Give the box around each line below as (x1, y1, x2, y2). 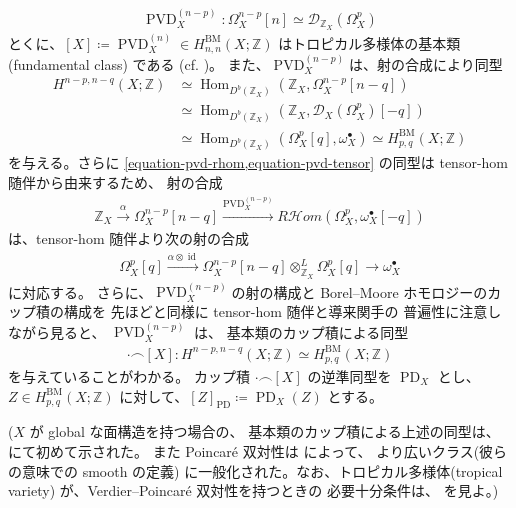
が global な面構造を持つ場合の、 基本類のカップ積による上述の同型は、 (29, 421, 500, 442)
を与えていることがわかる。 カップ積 (8, 366, 250, 386)
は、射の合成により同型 (349, 53, 503, 74)
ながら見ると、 (8, 321, 106, 342)
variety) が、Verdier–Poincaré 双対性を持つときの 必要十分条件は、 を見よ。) (8, 480, 499, 501)
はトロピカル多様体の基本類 (278, 32, 461, 53)
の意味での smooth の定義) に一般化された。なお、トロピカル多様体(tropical (8, 460, 503, 481)
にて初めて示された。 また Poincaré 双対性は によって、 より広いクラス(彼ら (8, 440, 508, 461)
